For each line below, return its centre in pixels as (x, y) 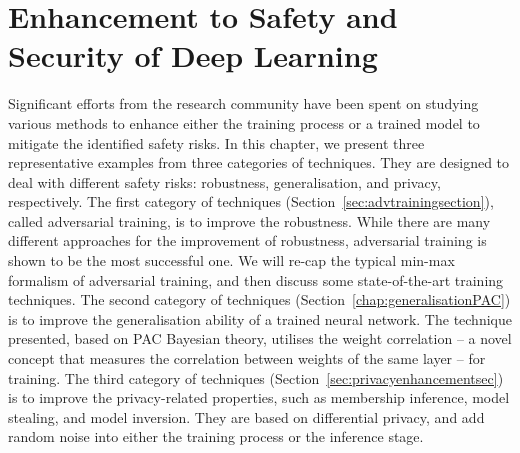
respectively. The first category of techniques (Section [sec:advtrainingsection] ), (251, 201)
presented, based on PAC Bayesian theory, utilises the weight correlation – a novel (260, 338)
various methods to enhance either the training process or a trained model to (244, 122)
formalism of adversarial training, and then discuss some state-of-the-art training (256, 279)
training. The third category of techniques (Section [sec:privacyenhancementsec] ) (256, 377)
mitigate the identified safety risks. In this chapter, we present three (216, 142)
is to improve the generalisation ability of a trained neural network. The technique (260, 318)
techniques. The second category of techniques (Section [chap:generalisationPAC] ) (259, 299)
